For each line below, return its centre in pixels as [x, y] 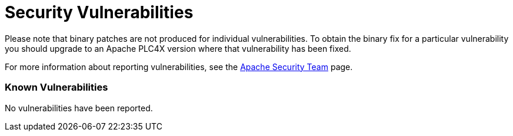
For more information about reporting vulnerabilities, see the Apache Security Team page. [179, 67]
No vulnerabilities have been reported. [79, 108]
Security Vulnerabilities [99, 12]
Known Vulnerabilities [56, 87]
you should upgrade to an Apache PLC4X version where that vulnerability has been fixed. [178, 48]
